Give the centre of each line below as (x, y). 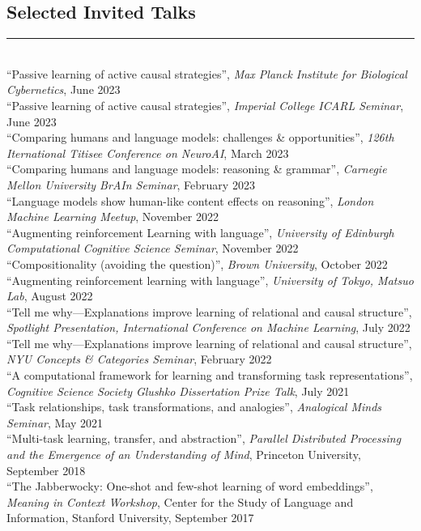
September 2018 (46, 470)
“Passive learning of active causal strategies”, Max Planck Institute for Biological (207, 73)
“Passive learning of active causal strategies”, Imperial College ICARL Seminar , (205, 105)
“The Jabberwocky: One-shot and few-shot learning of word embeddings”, (190, 486)
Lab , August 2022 (50, 296)
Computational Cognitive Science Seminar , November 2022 (153, 248)
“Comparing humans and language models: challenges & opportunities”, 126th (200, 137)
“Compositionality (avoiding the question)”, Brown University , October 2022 (197, 263)
